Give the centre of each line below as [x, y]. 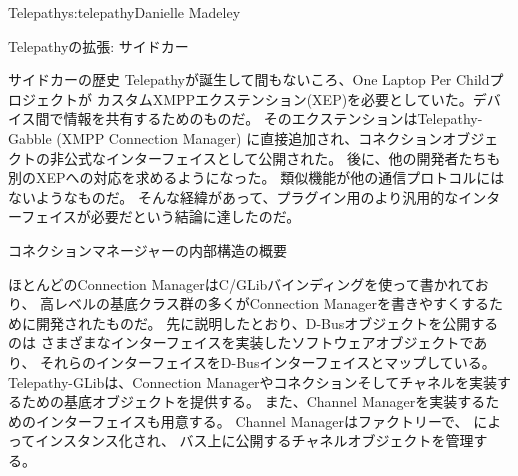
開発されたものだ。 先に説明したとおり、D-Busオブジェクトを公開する [267, 322]
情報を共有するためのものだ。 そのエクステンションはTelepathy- [273, 118]
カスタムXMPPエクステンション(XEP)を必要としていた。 [284, 98]
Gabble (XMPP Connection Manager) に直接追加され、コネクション [225, 137]
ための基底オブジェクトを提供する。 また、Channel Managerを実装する [253, 401]
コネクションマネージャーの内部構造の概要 [148, 249]
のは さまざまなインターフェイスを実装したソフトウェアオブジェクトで [241, 342]
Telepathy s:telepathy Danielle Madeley [124, 12]
